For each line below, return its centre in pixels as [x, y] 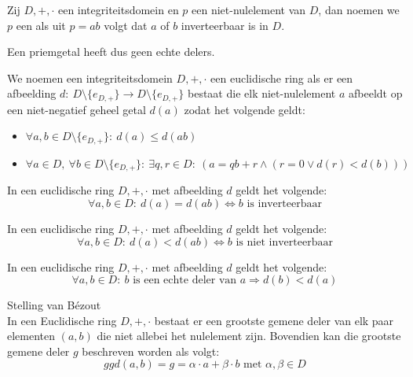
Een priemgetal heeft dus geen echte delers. [111, 52]
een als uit [41, 25]
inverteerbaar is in [225, 25]
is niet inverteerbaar [284, 242]
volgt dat [126, 25]
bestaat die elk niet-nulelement [262, 93]
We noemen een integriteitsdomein [90, 78]
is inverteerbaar [284, 203]
